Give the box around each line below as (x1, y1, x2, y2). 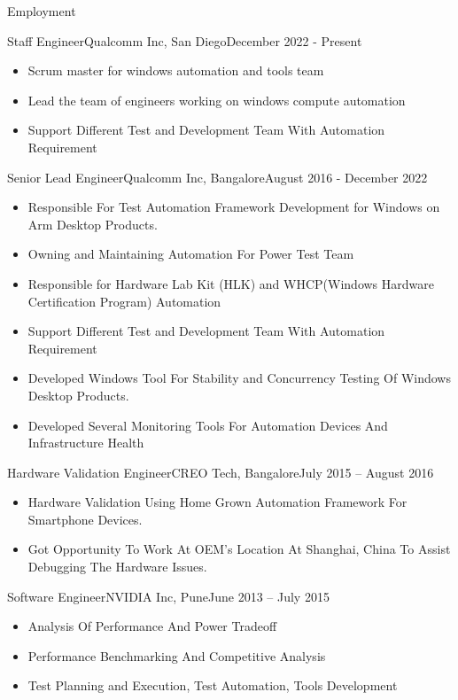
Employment (7, 2, 76, 19)
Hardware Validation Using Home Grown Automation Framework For (27, 493, 408, 511)
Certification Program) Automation (27, 292, 221, 310)
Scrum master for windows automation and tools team (27, 61, 324, 80)
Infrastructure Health (27, 433, 144, 452)
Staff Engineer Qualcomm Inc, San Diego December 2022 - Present (7, 31, 362, 50)
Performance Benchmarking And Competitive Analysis (27, 646, 326, 665)
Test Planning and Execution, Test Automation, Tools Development (27, 676, 398, 695)
